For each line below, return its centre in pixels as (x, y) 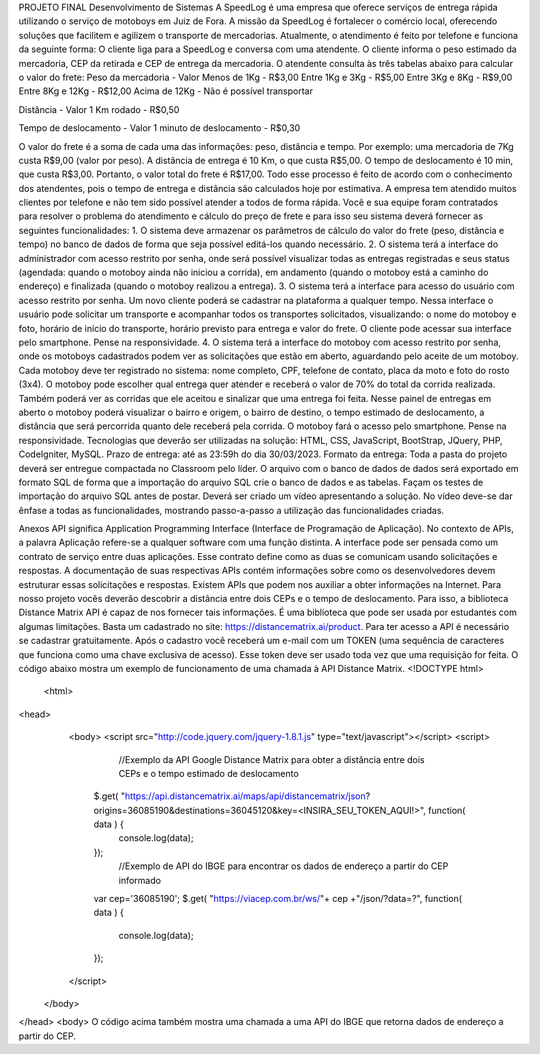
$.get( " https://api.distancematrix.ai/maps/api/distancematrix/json (230, 796)
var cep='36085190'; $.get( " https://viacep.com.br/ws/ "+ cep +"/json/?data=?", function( (278, 899)
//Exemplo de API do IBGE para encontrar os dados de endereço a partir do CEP (283, 866)
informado (140, 880)
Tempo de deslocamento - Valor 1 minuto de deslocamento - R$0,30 (159, 128)
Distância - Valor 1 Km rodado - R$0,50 (99, 109)
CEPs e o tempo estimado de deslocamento (208, 773)
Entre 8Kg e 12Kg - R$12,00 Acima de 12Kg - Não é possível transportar (166, 91)
